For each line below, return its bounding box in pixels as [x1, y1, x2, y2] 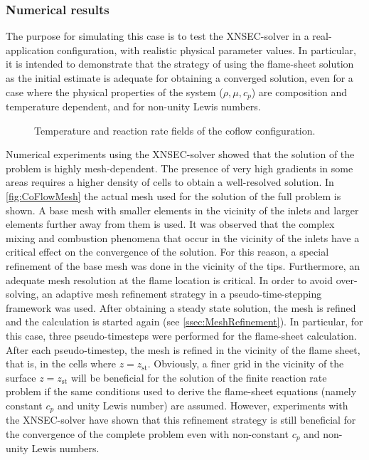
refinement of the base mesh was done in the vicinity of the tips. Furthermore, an [6, 258, 360, 273]
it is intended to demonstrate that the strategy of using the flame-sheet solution [6, 56, 354, 71]
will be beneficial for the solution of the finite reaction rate [70, 370, 327, 385]
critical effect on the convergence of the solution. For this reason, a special [6, 244, 329, 259]
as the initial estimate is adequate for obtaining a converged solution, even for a [6, 70, 353, 85]
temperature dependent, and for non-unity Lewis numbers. [6, 99, 261, 114]
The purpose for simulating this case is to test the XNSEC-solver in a [6, 28, 309, 43]
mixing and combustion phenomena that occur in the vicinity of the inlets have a [6, 230, 360, 245]
